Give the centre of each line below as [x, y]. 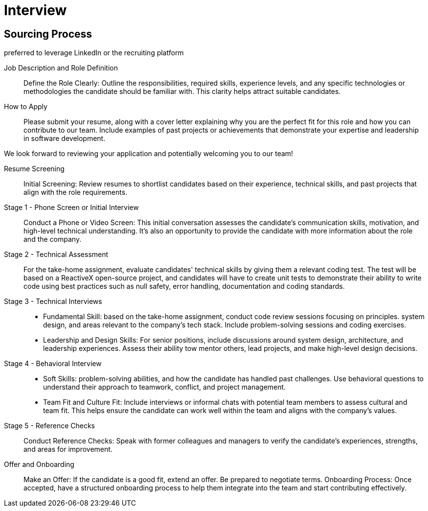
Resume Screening [34, 169]
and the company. [53, 239]
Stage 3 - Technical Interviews [53, 302]
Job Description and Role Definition [61, 68]
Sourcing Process [48, 34]
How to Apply [26, 107]
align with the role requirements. [76, 192]
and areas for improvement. [68, 449]
